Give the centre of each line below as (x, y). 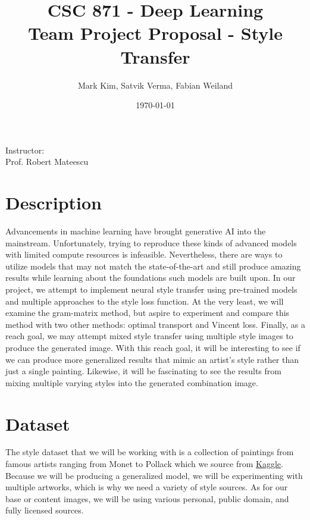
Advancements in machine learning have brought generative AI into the (136, 231)
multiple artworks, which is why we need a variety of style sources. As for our (147, 487)
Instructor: (25, 150)
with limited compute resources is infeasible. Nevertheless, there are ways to (144, 254)
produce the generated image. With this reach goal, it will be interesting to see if (153, 347)
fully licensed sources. (45, 510)
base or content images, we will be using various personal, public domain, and (147, 498)
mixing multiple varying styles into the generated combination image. (132, 382)
